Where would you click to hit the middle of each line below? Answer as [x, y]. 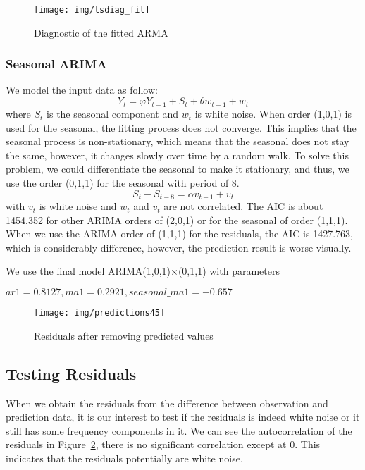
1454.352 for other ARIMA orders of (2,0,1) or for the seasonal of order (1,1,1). [177, 219]
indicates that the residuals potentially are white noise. [124, 458]
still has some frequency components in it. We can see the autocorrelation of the [179, 430]
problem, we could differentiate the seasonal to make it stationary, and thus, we [178, 169]
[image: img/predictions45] [100, 313]
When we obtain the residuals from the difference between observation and [167, 403]
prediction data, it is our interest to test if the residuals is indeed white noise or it [183, 417]
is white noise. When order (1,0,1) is [273, 114]
